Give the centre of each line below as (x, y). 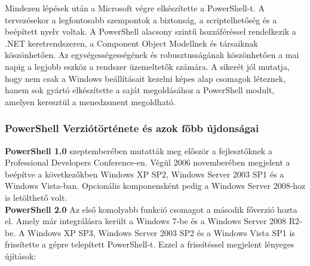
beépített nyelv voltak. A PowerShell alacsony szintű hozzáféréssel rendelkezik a (151, 31)
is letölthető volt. (36, 197)
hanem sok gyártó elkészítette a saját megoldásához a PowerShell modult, (140, 90)
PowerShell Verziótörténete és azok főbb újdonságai (132, 128)
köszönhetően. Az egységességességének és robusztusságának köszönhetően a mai (152, 55)
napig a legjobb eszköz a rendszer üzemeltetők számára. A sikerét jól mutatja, (147, 66)
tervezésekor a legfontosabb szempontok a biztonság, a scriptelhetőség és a (141, 19)
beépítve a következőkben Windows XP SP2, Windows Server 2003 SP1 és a (145, 174)
